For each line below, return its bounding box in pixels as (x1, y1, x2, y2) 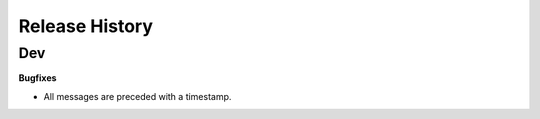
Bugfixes (18, 72, 57, 84)
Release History (18, 15, 154, 37)
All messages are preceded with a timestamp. (43, 90, 232, 102)
